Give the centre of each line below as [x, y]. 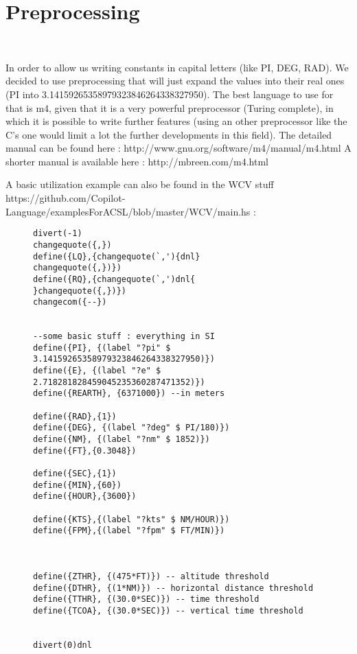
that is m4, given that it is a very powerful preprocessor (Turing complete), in [170, 107]
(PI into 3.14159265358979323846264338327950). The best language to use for [170, 94]
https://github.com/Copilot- [66, 198]
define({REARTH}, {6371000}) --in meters [129, 394]
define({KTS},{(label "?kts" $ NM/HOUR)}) [131, 519]
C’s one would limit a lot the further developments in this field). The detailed [169, 134]
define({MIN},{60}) [77, 485]
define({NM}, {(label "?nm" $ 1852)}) [122, 440]
